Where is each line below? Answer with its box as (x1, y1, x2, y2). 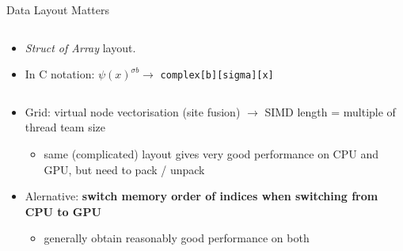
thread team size (25, 119, 106, 135)
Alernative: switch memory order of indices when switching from (25, 188, 378, 204)
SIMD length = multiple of (264, 103, 396, 120)
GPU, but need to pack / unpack (44, 161, 205, 177)
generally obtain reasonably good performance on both (44, 230, 310, 246)
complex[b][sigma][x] (160, 70, 274, 82)
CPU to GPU (25, 203, 101, 219)
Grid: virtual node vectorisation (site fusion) (25, 103, 241, 120)
